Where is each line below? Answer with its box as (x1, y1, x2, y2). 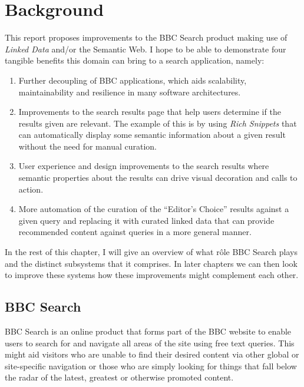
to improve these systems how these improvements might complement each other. (5, 269, 299, 281)
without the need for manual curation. (18, 140, 157, 152)
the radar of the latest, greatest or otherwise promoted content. (5, 371, 234, 383)
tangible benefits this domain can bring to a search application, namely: (5, 54, 265, 67)
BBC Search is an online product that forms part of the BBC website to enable (5, 325, 292, 338)
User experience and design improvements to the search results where (18, 160, 269, 172)
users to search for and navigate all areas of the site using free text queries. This (5, 336, 295, 349)
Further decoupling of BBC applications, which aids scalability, (18, 74, 247, 86)
